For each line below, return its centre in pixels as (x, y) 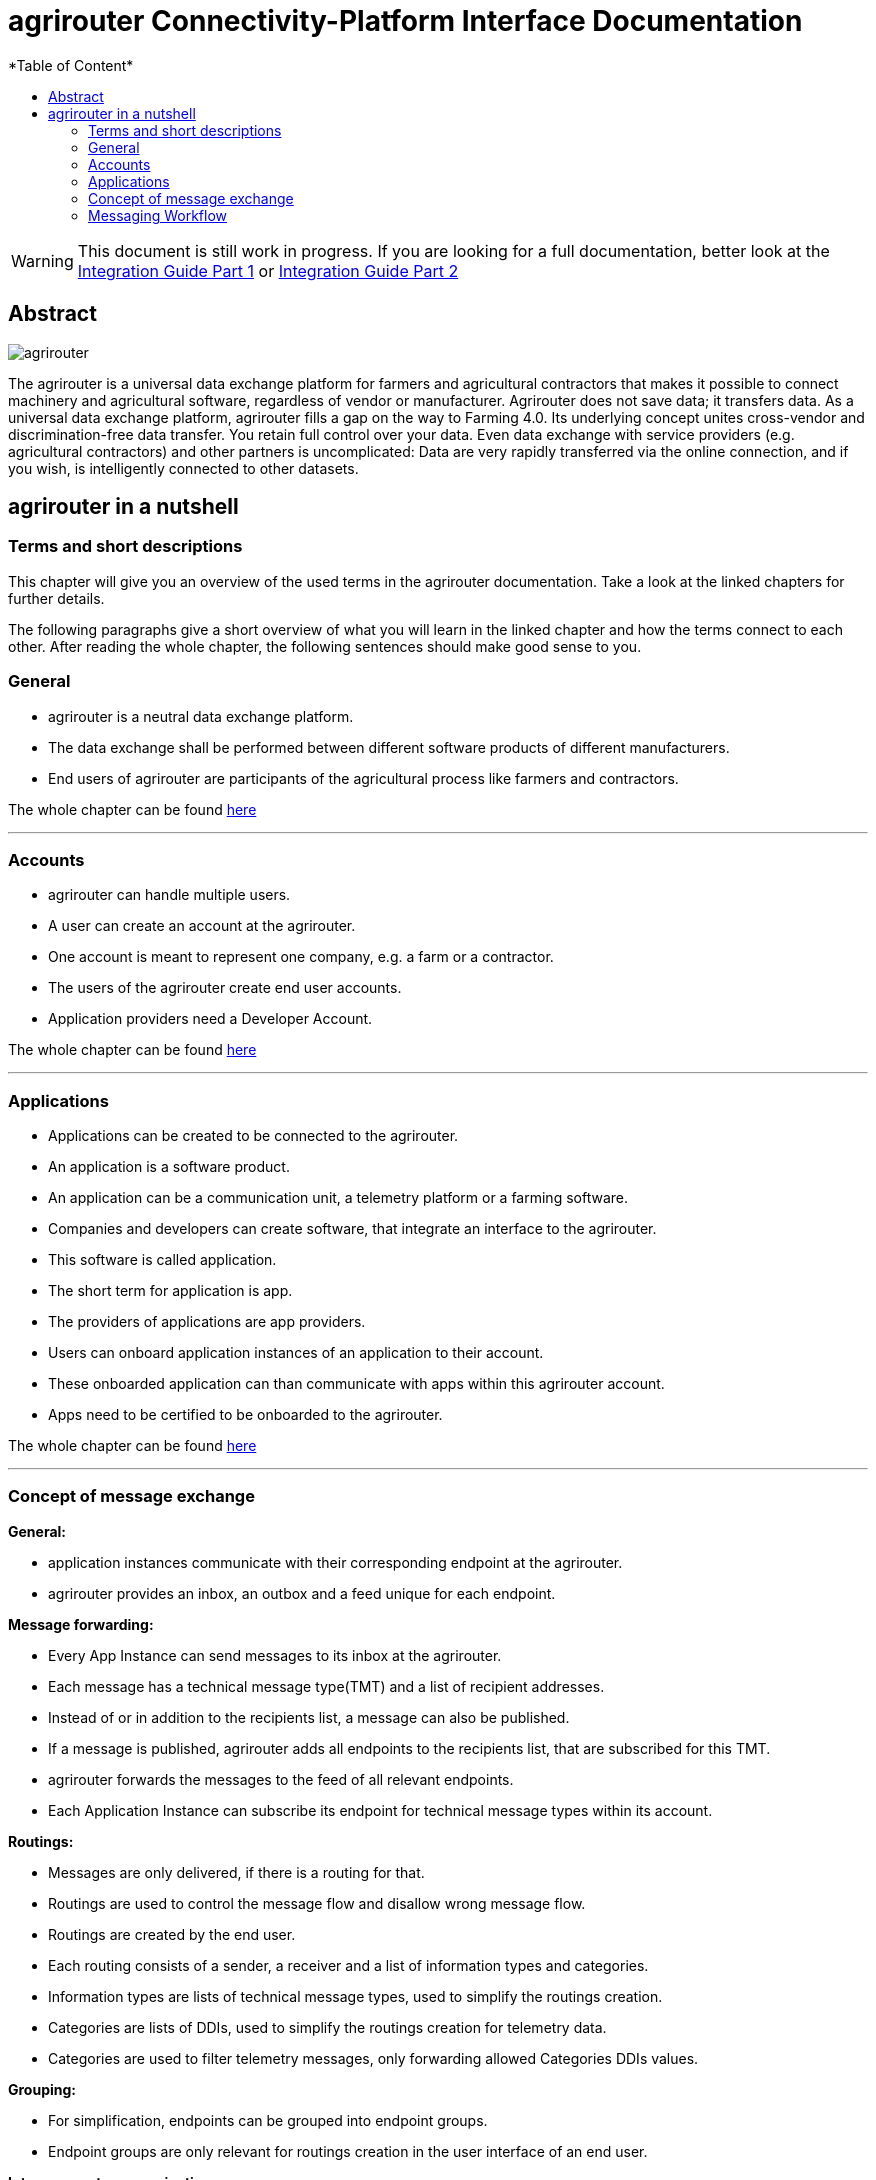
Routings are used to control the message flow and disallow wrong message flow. (317, 1903)
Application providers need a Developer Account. (210, 1019)
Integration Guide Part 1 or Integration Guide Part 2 (268, 270)
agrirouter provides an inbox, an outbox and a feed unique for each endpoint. (302, 1593)
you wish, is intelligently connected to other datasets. (183, 468)
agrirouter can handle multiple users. (169, 895)
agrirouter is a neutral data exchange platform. (201, 716)
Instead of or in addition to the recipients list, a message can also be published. (309, 1717)
